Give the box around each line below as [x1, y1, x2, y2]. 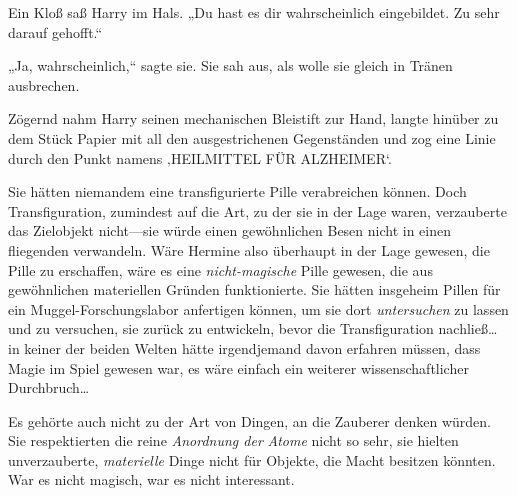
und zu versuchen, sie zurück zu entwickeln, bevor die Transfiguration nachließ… [8, 318, 498, 339]
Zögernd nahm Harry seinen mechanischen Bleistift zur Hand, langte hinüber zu [8, 108, 499, 129]
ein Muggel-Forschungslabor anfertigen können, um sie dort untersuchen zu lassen [8, 298, 509, 319]
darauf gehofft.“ [8, 21, 103, 42]
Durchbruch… [8, 377, 90, 398]
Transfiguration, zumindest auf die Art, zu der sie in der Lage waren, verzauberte [8, 200, 507, 221]
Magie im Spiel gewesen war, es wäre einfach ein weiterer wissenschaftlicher [8, 357, 469, 378]
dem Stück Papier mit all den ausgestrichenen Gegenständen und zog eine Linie [8, 127, 496, 148]
